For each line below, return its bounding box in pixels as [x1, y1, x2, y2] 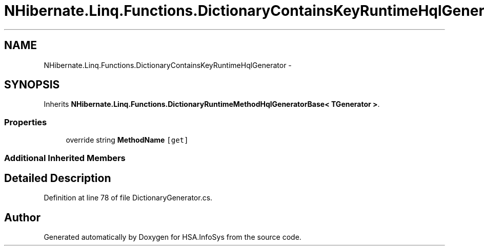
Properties [4, 117, 47, 127]
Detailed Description [4, 171, 111, 185]
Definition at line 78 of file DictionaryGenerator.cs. [44, 193, 213, 202]
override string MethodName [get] [66, 135, 189, 145]
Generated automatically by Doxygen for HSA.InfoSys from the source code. [44, 233, 301, 242]
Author [4, 211, 41, 224]
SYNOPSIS [4, 78, 60, 92]
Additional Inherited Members [4, 152, 126, 163]
